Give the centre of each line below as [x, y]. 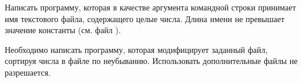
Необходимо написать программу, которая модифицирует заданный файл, [136, 49]
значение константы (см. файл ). [63, 30]
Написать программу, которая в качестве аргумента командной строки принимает [150, 7]
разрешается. [28, 72]
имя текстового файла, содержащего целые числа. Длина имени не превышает [145, 18]
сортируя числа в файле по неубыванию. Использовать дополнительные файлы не [151, 61]
